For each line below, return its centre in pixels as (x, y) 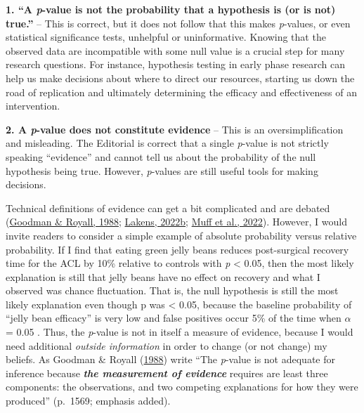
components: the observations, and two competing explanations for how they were (182, 387)
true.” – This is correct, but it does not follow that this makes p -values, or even (178, 23)
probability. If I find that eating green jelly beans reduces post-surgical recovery (177, 249)
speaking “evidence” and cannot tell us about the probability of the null (161, 156)
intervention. (33, 106)
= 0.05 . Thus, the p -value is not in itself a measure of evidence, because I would (180, 332)
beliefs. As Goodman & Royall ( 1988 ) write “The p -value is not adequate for (170, 359)
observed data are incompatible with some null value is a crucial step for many (175, 50)
